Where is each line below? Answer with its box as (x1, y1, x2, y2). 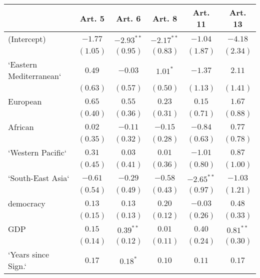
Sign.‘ (8, 260, 26, 271)
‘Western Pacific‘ (8, 146, 67, 158)
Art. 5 (79, 12, 104, 24)
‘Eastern (8, 58, 37, 70)
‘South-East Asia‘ (8, 172, 69, 183)
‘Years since (8, 248, 49, 260)
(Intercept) (8, 33, 46, 44)
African (8, 121, 34, 132)
